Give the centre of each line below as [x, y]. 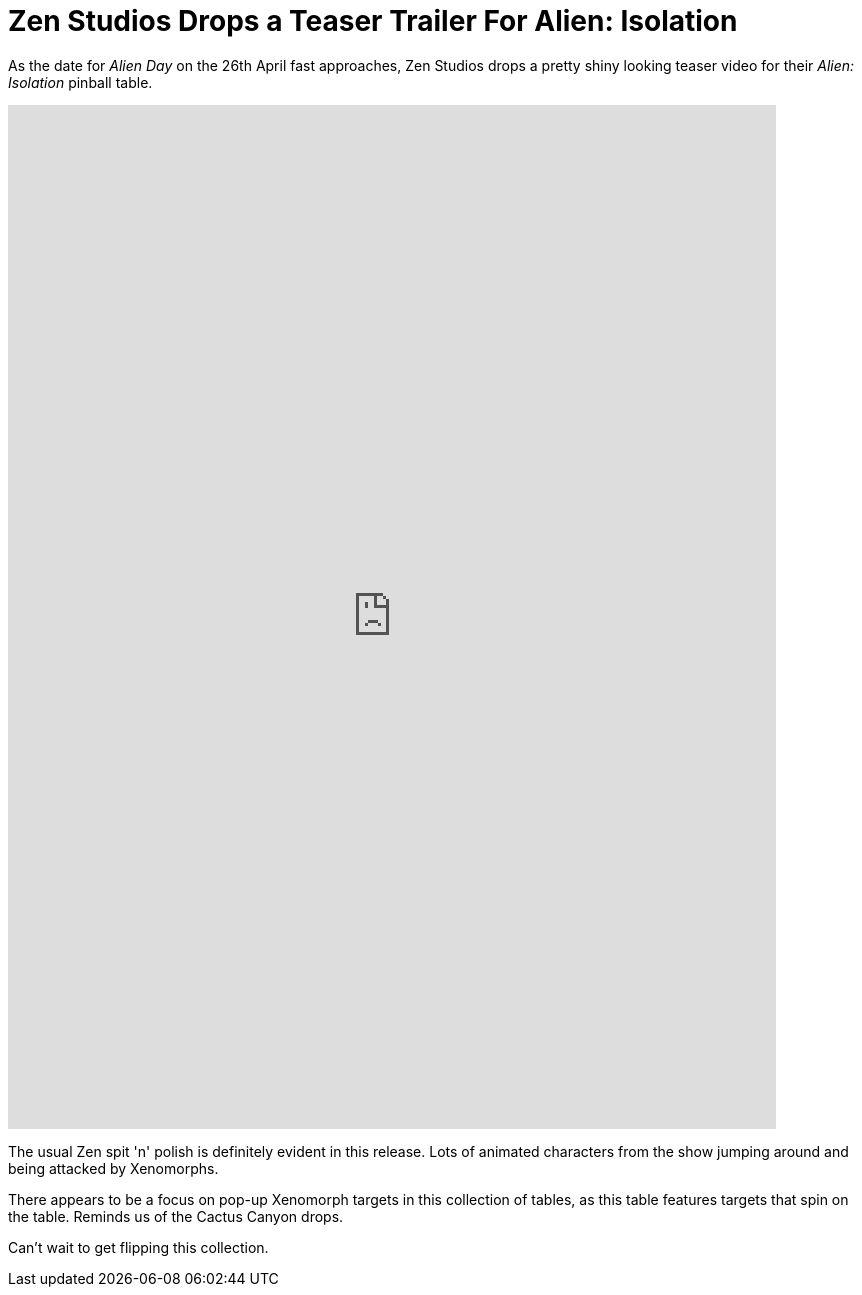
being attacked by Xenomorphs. [113, 1168]
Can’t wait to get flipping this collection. [138, 1247]
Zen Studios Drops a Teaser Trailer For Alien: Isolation [373, 21]
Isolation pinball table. [80, 82]
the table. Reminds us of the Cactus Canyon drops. [176, 1216]
